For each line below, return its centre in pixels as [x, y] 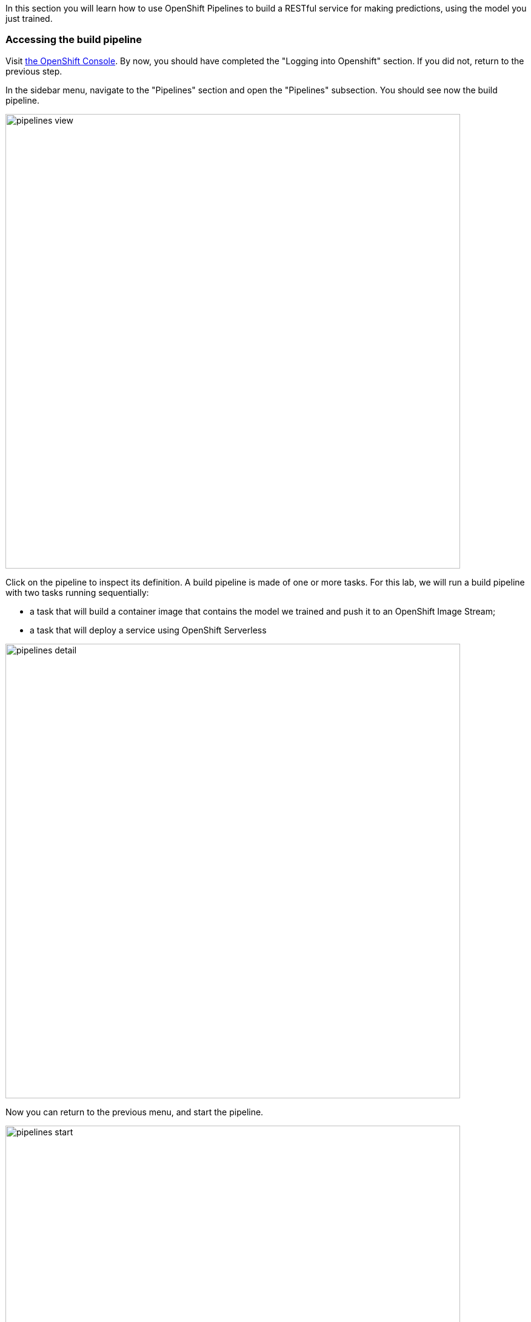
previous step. [34, 71]
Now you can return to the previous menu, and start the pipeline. [135, 1112]
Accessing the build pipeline [74, 40]
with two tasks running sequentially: [77, 592]
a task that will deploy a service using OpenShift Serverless [148, 630]
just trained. [29, 18]
